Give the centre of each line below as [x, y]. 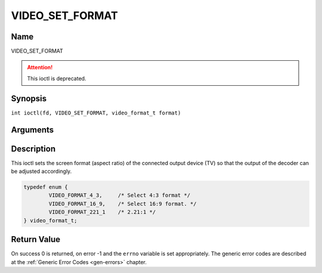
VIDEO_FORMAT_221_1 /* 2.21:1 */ [102, 212]
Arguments [32, 130]
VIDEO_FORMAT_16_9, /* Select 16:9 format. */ [123, 204]
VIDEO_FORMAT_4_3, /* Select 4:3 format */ [120, 196]
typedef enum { [46, 187]
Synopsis [29, 98]
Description [33, 149]
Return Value [36, 239]
